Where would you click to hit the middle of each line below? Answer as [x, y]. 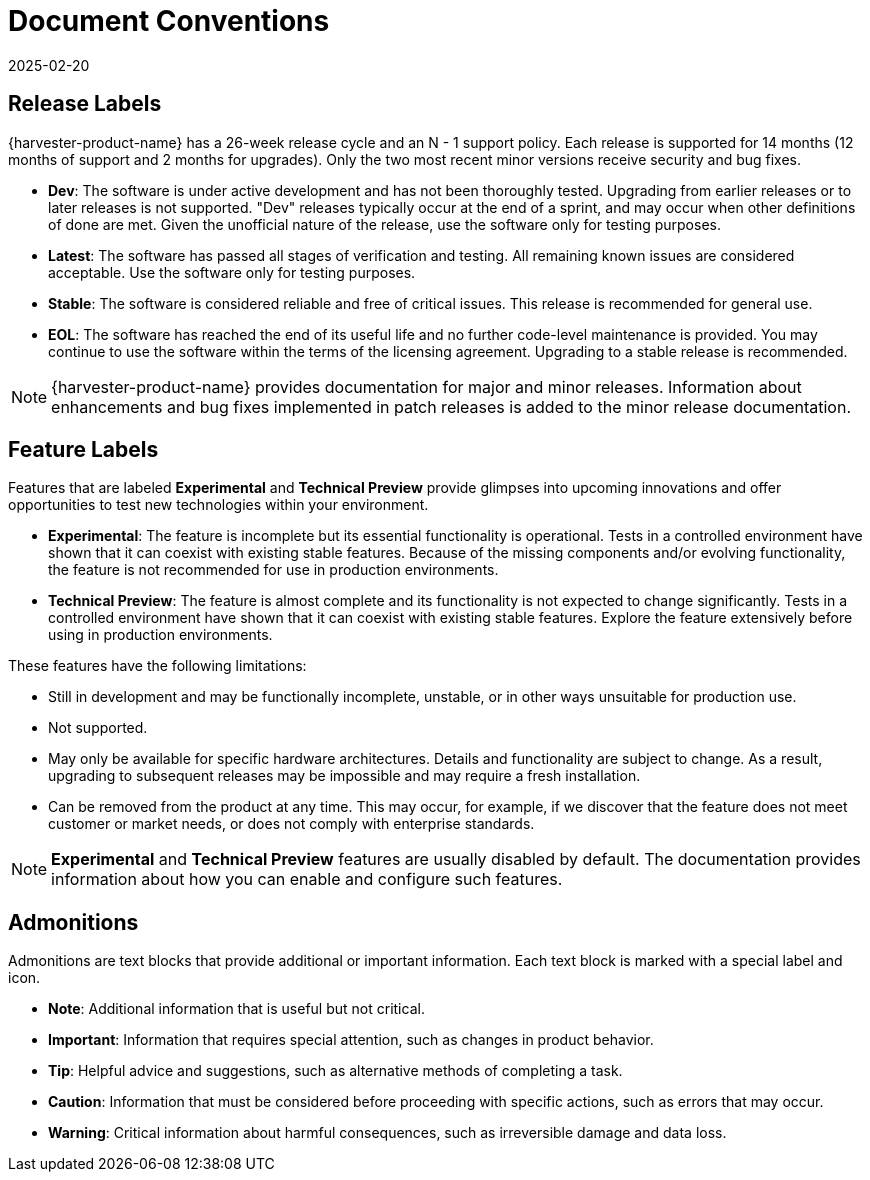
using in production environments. [160, 635]
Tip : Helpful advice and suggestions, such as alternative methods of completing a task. [335, 1071]
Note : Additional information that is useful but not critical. [236, 1009]
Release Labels [85, 104]
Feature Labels [83, 450]
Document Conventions [169, 21]
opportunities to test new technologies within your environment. [218, 505]
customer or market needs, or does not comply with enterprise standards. [291, 824]
